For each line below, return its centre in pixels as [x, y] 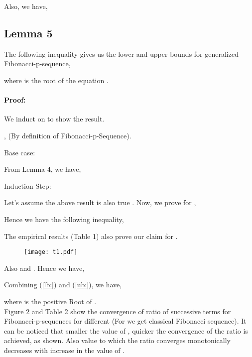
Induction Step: [28, 185]
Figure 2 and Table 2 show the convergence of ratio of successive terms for [118, 311]
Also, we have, [26, 6]
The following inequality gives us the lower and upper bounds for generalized [121, 54]
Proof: [15, 100]
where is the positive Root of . [50, 301]
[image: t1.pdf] [51, 252]
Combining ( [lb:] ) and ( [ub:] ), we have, [63, 285]
